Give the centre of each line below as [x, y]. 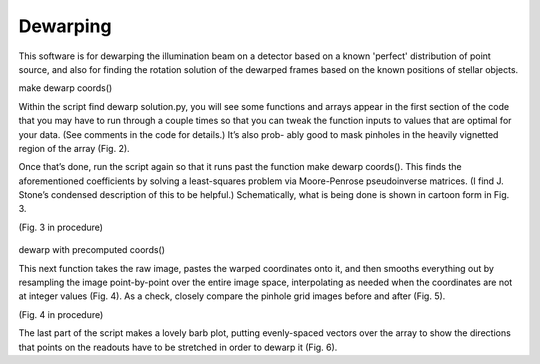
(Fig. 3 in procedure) [61, 227]
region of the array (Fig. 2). [74, 148]
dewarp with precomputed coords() [91, 250]
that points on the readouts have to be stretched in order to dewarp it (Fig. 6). [178, 347]
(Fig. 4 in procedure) [61, 314]
